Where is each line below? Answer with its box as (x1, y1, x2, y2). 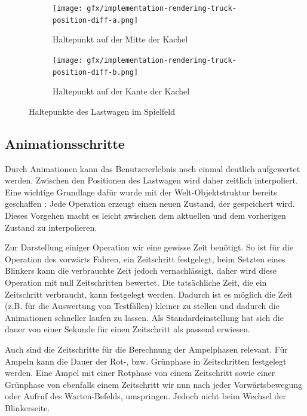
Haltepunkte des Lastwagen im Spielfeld (29, 105, 175, 117)
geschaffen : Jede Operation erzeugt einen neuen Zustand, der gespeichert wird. (5, 197, 295, 210)
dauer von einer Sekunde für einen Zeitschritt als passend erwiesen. (5, 323, 250, 335)
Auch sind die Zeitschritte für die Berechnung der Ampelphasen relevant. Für (5, 342, 288, 355)
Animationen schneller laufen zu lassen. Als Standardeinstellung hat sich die (5, 311, 284, 323)
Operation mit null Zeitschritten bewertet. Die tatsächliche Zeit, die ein (5, 276, 267, 288)
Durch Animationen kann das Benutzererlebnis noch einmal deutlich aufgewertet (5, 162, 300, 175)
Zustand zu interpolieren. (5, 221, 97, 233)
